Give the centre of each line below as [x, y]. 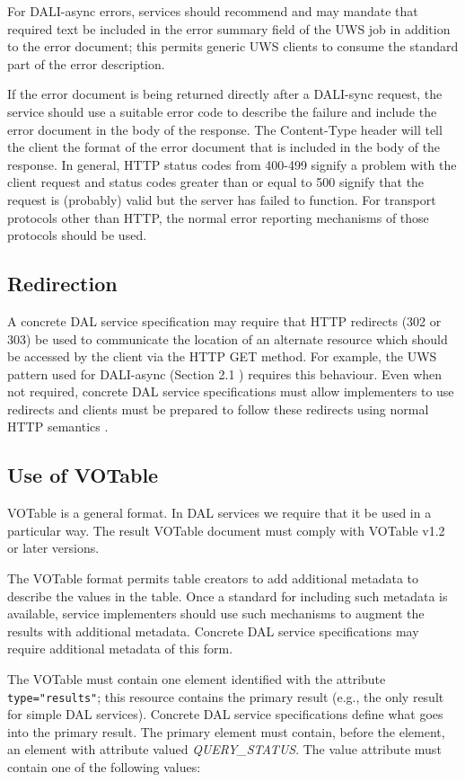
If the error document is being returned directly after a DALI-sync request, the [225, 94]
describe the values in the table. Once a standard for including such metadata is [228, 595]
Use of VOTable [83, 475]
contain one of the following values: [104, 767]
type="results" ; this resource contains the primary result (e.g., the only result [226, 696]
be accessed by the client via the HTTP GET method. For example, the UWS [222, 356]
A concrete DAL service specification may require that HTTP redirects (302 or [224, 320]
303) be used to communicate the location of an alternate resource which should [228, 338]
